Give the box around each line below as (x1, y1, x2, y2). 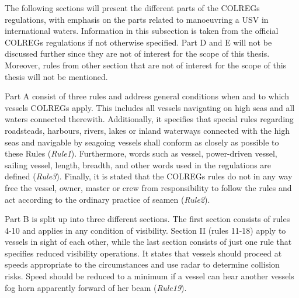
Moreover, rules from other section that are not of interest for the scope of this (5, 58, 287, 71)
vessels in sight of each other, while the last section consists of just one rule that (5, 235, 292, 248)
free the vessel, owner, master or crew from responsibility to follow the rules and (5, 181, 292, 193)
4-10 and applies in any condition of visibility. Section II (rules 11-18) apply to (5, 224, 286, 236)
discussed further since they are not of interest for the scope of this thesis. (5, 47, 270, 60)
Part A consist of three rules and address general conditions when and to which (5, 90, 289, 102)
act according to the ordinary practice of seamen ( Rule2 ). (5, 193, 210, 205)
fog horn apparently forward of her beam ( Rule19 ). (5, 281, 187, 293)
